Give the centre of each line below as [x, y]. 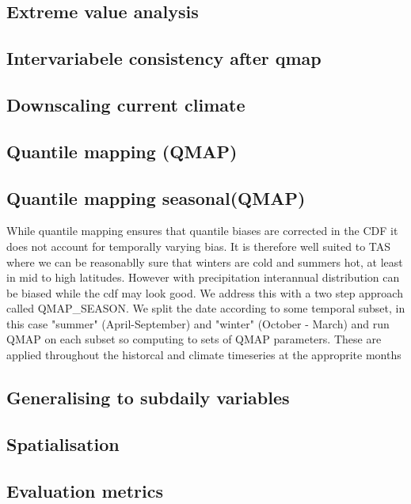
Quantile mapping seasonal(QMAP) [156, 197]
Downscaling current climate [126, 104]
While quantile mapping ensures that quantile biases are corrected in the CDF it [202, 231]
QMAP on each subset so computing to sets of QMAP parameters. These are [194, 339]
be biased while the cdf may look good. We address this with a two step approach [205, 292]
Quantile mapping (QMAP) [122, 151]
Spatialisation [63, 443]
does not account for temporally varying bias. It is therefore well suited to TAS [199, 246]
